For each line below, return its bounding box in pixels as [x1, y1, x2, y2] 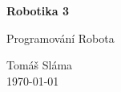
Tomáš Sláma [6, 56, 73, 73]
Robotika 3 [6, 2, 70, 19]
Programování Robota [6, 29, 115, 46]
